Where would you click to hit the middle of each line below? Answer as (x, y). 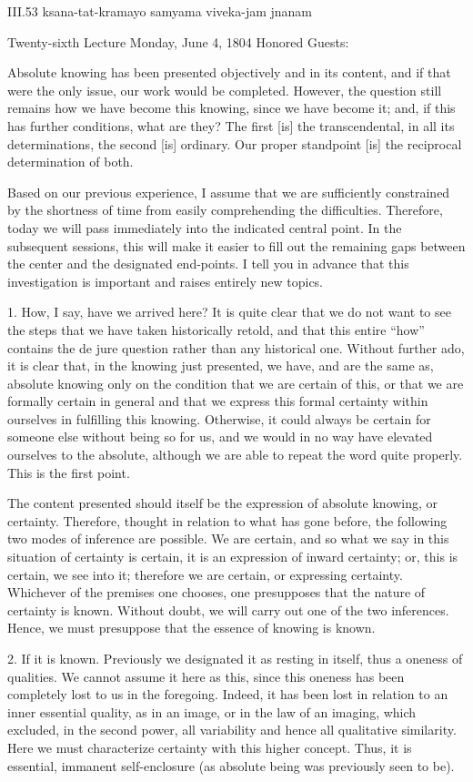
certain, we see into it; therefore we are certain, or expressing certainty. (205, 574)
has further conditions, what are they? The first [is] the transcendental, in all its (231, 125)
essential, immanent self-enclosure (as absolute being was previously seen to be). (231, 765)
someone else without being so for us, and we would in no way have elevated (220, 437)
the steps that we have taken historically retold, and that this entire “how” (216, 329)
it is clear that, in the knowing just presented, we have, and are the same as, (221, 366)
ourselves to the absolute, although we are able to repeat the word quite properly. (235, 455)
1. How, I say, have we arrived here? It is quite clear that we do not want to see (229, 312)
